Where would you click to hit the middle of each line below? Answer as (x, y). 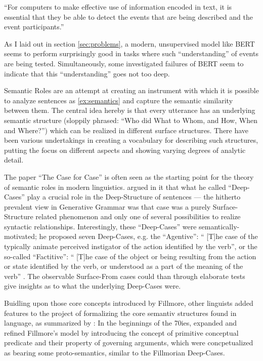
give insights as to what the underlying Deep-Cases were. (93, 286)
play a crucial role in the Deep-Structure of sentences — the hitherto (134, 197)
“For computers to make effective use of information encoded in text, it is (118, 7)
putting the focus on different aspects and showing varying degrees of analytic (125, 150)
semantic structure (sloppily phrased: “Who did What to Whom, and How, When (131, 120)
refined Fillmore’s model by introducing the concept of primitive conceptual (121, 332)
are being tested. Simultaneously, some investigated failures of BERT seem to (124, 63)
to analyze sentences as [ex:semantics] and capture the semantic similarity (119, 100)
